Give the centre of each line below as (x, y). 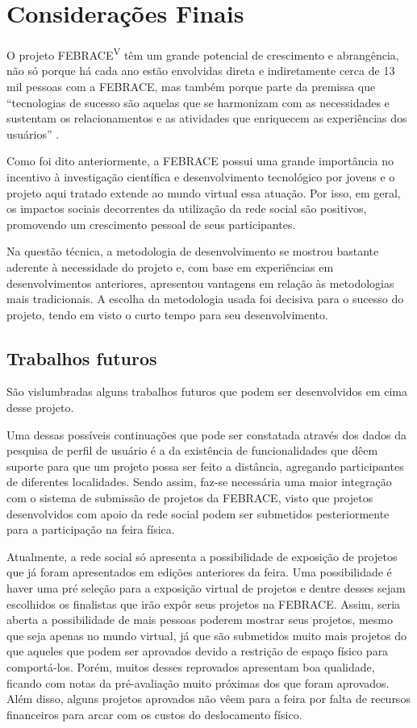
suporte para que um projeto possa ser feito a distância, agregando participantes (205, 466)
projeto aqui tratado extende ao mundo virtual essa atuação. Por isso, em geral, (204, 192)
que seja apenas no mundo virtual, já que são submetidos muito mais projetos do (207, 635)
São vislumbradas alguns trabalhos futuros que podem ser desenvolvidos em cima (207, 391)
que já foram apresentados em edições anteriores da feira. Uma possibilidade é (199, 572)
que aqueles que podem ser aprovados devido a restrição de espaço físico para (198, 651)
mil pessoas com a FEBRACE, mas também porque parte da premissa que (191, 86)
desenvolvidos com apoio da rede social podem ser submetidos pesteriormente (198, 513)
